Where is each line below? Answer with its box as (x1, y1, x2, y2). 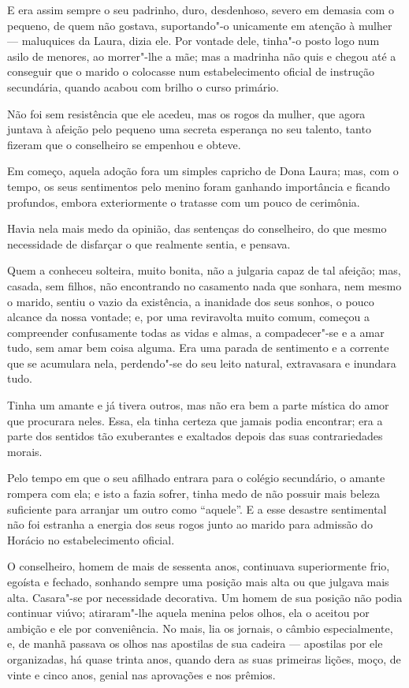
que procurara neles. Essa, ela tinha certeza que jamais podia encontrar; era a (7, 412, 383, 428)
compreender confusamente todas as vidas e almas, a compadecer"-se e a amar (7, 323, 385, 340)
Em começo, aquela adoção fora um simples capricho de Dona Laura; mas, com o (7, 163, 399, 179)
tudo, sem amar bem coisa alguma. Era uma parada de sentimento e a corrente (7, 339, 389, 356)
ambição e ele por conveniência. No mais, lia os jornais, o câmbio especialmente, (7, 619, 393, 636)
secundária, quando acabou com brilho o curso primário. (7, 78, 279, 95)
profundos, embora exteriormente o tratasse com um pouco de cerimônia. (7, 193, 360, 210)
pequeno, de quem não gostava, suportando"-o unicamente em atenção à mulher (7, 17, 392, 33)
